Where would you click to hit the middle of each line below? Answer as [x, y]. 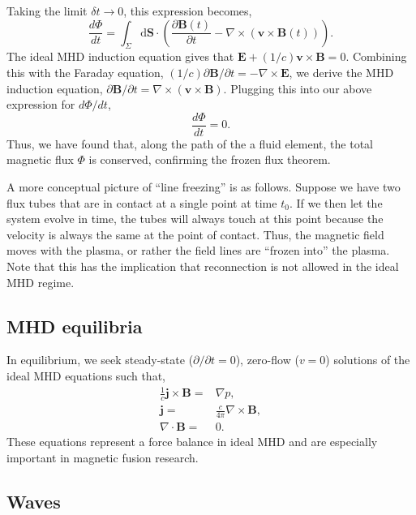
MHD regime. [41, 282]
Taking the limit [47, 11]
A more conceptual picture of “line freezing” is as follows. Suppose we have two [204, 187]
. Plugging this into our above [298, 88]
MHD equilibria [75, 326]
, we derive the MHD [341, 72]
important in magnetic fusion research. [103, 457]
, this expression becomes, [188, 11]
